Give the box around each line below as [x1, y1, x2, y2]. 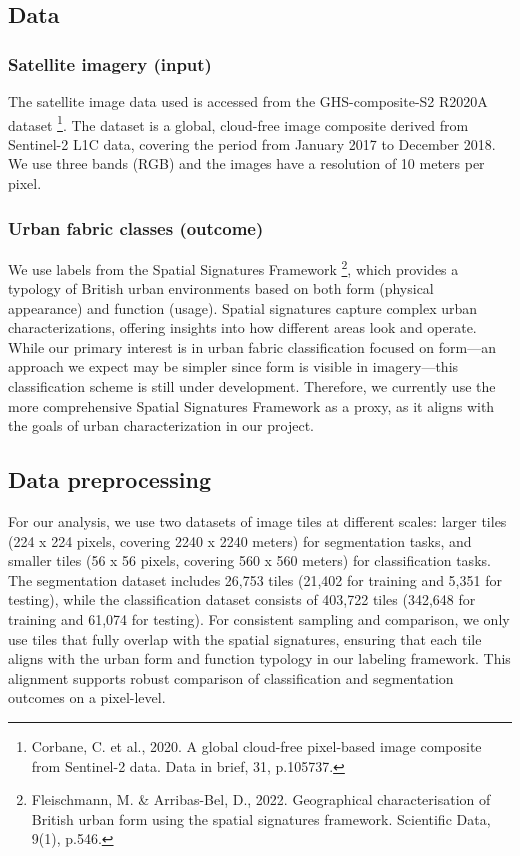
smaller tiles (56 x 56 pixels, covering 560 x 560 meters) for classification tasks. [8, 550, 491, 571]
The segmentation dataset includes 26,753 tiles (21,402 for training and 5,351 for [8, 569, 502, 590]
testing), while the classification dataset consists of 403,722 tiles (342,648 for [8, 589, 476, 610]
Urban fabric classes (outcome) [8, 215, 264, 240]
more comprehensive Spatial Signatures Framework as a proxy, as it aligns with [8, 395, 495, 416]
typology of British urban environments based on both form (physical [8, 278, 434, 299]
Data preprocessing [8, 464, 212, 495]
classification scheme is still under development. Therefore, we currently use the [8, 376, 496, 397]
